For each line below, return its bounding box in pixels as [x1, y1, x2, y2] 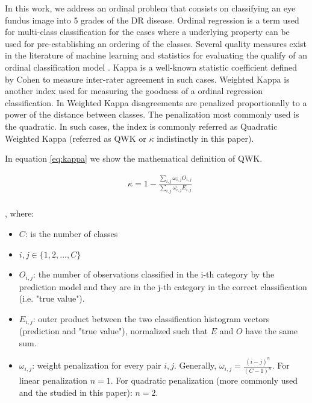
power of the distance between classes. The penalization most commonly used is [5, 108, 299, 121]
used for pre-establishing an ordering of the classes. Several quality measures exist [5, 37, 307, 49]
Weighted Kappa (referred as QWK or [5, 132, 146, 144]
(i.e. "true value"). [19, 292, 85, 305]
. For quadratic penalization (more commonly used [110, 374, 298, 387]
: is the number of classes [25, 227, 118, 240]
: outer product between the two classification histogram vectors [33, 312, 270, 325]
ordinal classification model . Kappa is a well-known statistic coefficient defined [5, 60, 297, 73]
